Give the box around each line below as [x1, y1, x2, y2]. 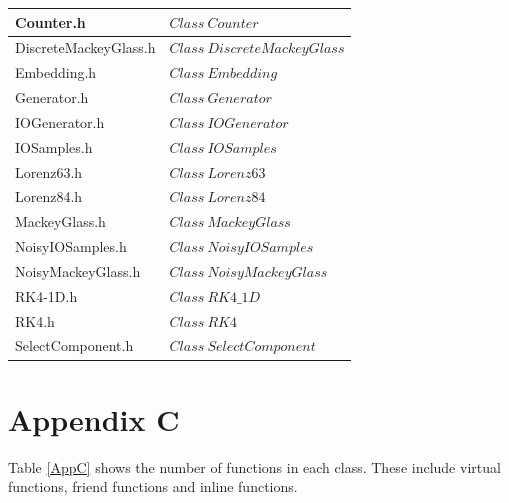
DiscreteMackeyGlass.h [15, 37, 156, 58]
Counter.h [15, 11, 86, 32]
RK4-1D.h [15, 285, 78, 306]
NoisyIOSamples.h [15, 236, 127, 257]
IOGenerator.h [15, 111, 105, 132]
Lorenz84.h [15, 186, 83, 207]
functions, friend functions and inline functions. [8, 476, 298, 497]
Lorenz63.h [15, 161, 83, 182]
